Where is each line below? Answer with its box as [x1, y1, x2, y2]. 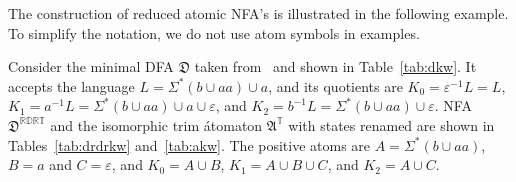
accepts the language [8, 75, 135, 96]
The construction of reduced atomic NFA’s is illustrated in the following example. [8, 3, 509, 23]
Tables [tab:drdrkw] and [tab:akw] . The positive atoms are [8, 134, 371, 155]
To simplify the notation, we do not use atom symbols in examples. [8, 22, 420, 43]
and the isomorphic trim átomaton [50, 114, 263, 135]
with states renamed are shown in [288, 114, 495, 135]
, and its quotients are [268, 75, 403, 96]
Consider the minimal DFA [8, 56, 174, 77]
